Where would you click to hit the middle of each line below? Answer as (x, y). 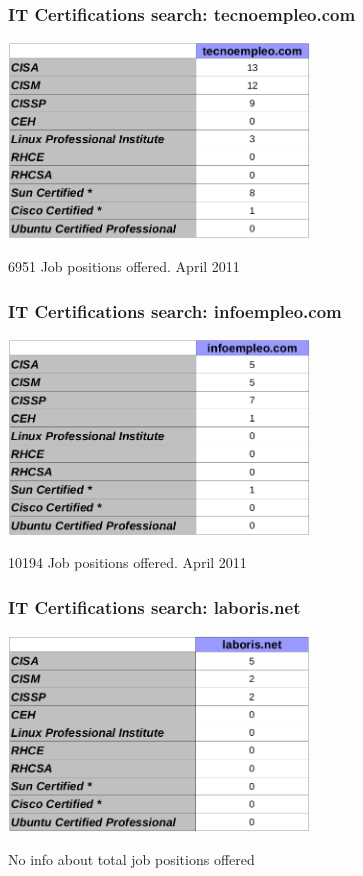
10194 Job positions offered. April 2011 (127, 562)
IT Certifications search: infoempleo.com (175, 310)
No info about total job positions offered (131, 859)
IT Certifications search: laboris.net (154, 606)
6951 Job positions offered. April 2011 (124, 266)
